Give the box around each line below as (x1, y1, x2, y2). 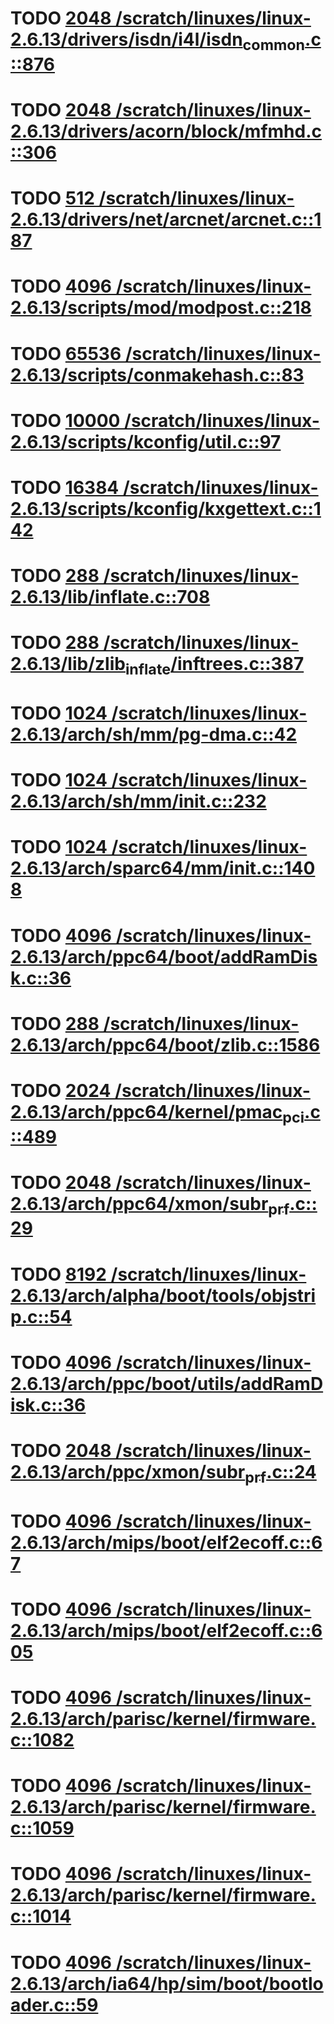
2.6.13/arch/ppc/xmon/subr (10, 1460, 246, 1483)
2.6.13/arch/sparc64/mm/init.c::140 (10, 857, 316, 880)
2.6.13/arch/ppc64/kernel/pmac (10, 1101, 283, 1123)
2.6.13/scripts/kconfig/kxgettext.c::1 (10, 497, 322, 520)
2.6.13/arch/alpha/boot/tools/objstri (10, 1284, 317, 1307)
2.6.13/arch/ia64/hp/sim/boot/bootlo (10, 1972, 324, 1995)
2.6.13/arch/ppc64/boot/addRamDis (10, 945, 318, 968)
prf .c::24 (244, 1460, 317, 1487)
